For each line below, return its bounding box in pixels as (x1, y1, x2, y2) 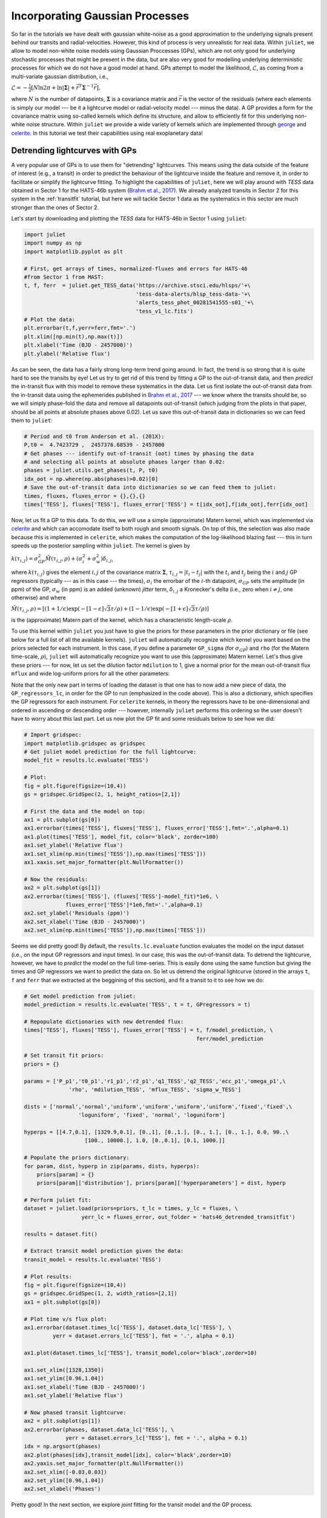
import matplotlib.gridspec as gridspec (24, 740, 145, 747)
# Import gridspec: (24, 732, 82, 738)
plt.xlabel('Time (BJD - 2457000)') (24, 342, 133, 349)
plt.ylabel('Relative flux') (24, 350, 111, 357)
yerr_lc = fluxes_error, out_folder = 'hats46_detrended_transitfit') (81, 1213, 296, 1220)
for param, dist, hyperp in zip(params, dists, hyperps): (24, 1163, 200, 1169)
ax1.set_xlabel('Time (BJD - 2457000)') (24, 1383, 145, 1390)
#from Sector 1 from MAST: (24, 274, 104, 281)
